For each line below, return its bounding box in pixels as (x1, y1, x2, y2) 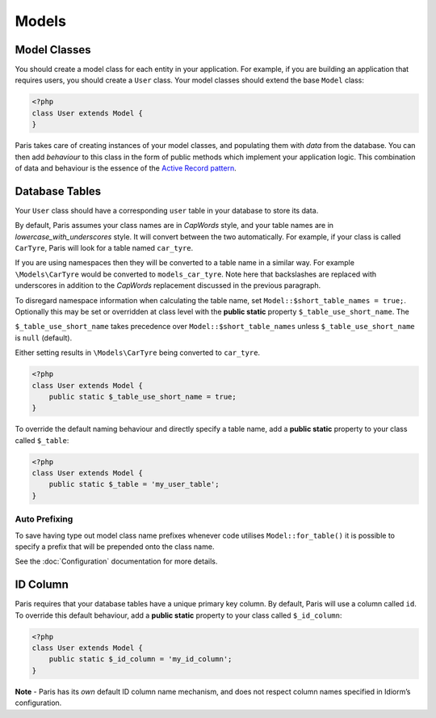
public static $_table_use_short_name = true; (48, 392, 237, 401)
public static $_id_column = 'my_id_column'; (48, 655, 233, 664)
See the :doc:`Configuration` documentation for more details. (15, 556, 218, 566)
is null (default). (15, 332, 73, 343)
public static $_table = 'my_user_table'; (48, 479, 220, 489)
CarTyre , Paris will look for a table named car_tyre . (15, 243, 194, 253)
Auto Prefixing (15, 513, 73, 525)
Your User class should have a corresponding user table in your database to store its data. (15, 205, 319, 215)
